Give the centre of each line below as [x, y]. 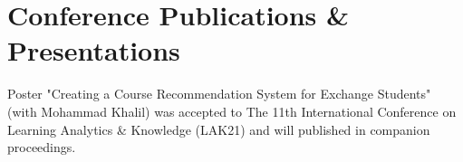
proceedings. [42, 147]
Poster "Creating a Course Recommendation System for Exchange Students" [219, 94]
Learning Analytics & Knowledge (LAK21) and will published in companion [219, 129]
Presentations [94, 50]
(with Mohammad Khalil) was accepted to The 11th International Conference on [232, 111]
